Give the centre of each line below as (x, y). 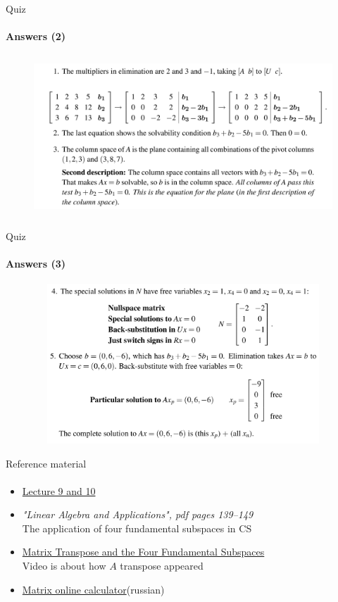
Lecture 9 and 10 (59, 490)
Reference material (46, 463)
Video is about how (64, 566)
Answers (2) (36, 36)
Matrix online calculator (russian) (93, 589)
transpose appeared (162, 566)
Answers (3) (36, 263)
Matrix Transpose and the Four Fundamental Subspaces (143, 552)
